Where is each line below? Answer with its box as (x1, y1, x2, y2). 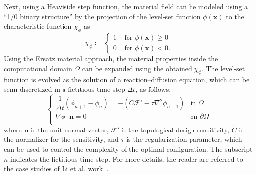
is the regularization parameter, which (126, 134, 242, 144)
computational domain (4, 63, 72, 73)
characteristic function (4, 21, 72, 31)
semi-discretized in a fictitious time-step (4, 84, 125, 94)
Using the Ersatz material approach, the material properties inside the (4, 53, 218, 63)
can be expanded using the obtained (82, 63, 192, 73)
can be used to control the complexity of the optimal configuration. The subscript (4, 144, 253, 154)
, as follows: (135, 84, 171, 94)
